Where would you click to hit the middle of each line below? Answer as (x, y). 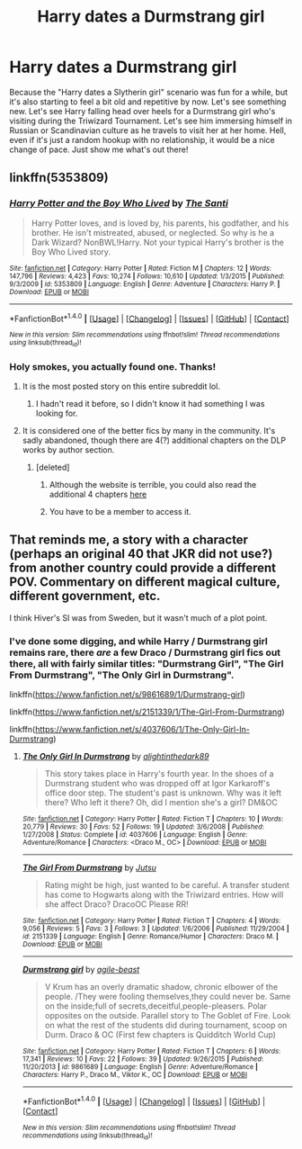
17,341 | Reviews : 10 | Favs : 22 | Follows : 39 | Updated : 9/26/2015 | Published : (142, 1059)
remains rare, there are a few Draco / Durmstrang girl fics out (145, 652)
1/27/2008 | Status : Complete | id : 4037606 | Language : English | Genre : (135, 835)
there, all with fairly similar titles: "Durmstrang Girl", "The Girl (147, 663)
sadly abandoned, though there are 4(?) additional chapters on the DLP (154, 440)
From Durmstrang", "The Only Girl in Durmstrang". (122, 675)
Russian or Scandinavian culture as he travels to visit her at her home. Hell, (148, 130)
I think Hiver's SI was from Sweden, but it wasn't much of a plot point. (138, 617)
